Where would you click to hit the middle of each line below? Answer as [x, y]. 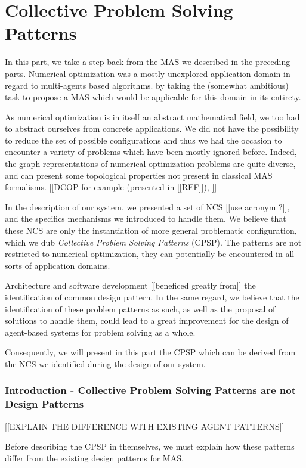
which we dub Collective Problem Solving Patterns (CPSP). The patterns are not [153, 242]
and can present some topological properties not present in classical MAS [139, 175]
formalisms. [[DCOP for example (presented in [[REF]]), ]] [111, 187]
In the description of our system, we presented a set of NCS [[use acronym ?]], [147, 207]
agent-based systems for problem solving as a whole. [100, 332]
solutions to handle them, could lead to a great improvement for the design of [147, 320]
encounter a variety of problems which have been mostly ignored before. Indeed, [151, 152]
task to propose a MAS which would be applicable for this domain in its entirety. [153, 97]
